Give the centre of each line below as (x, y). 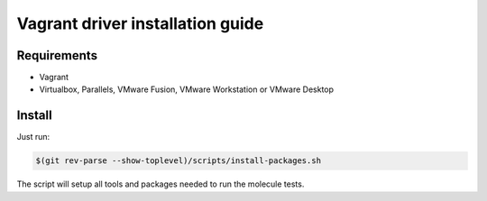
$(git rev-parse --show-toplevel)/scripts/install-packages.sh (179, 161)
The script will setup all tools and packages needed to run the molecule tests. (161, 184)
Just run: (33, 137)
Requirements (57, 55)
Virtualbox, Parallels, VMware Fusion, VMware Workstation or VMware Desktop (186, 89)
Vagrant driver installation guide (140, 23)
